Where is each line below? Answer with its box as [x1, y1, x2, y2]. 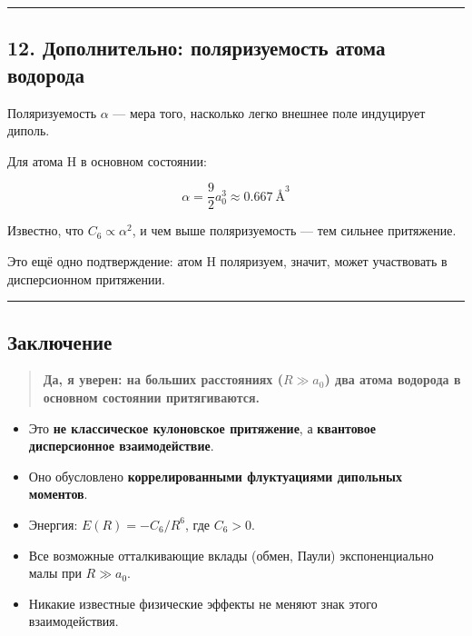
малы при [28, 563, 82, 582]
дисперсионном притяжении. [7, 269, 165, 288]
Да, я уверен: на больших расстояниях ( [43, 370, 283, 389]
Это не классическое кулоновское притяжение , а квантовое [28, 418, 377, 437]
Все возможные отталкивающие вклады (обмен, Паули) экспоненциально [28, 545, 434, 564]
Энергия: [28, 514, 78, 533]
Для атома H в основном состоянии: [7, 151, 207, 170]
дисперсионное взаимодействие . [28, 436, 214, 455]
